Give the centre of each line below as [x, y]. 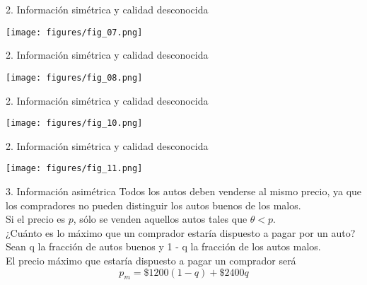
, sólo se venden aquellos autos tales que [160, 219]
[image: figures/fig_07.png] [74, 32]
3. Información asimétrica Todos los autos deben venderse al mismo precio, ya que [184, 191]
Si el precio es [36, 219]
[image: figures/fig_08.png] [74, 77]
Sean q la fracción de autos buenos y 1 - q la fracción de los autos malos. [163, 246]
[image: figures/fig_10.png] [74, 123]
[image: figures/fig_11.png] [74, 169]
